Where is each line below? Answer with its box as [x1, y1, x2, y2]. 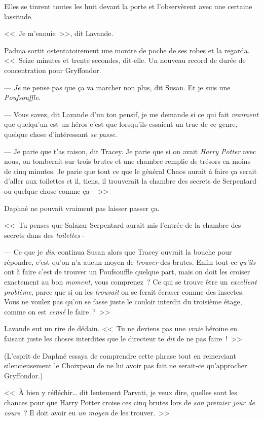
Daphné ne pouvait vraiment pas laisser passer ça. [4, 202, 160, 213]
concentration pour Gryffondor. [4, 64, 101, 75]
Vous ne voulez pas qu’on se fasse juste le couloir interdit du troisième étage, [4, 296, 242, 307]
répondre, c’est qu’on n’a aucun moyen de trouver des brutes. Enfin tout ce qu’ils [4, 256, 256, 267]
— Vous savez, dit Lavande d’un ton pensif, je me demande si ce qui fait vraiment [4, 109, 258, 119]
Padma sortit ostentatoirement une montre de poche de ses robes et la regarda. [4, 45, 250, 55]
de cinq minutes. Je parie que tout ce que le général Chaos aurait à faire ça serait [4, 165, 257, 176]
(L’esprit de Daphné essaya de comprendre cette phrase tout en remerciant [4, 350, 236, 361]
